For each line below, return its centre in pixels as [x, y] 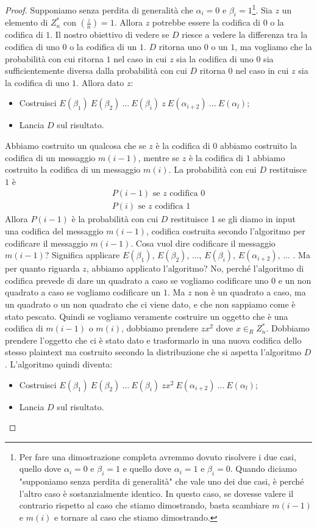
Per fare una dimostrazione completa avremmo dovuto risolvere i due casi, [158, 456]
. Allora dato [100, 82]
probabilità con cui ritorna [54, 58]
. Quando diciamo [263, 468]
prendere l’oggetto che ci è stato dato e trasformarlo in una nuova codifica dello [153, 340]
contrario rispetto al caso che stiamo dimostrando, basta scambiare [144, 505]
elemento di [27, 22]
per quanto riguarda [42, 268]
